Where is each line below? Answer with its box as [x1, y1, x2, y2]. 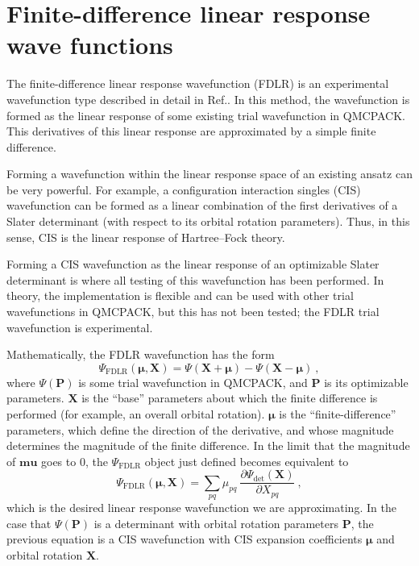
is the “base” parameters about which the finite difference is [81, 389, 378, 406]
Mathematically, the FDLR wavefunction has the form [6, 346, 275, 363]
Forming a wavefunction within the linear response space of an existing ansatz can [6, 165, 413, 182]
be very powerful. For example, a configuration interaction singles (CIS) [6, 181, 361, 198]
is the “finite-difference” [279, 406, 396, 422]
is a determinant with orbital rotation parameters [93, 514, 338, 531]
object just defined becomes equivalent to [144, 452, 349, 469]
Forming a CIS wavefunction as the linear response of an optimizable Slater [6, 256, 380, 273]
